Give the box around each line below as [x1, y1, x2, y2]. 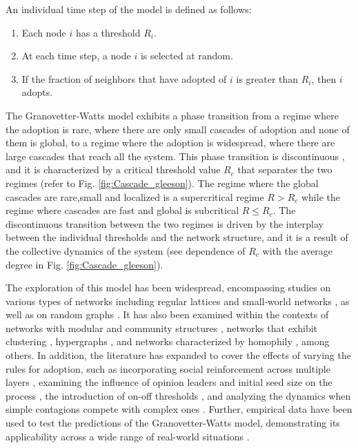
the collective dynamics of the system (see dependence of [6, 243, 246, 257]
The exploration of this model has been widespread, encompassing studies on [6, 280, 331, 295]
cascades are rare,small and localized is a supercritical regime [6, 189, 264, 204]
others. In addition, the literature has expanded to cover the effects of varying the [6, 348, 351, 362]
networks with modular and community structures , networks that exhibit [6, 320, 318, 335]
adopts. [21, 85, 53, 99]
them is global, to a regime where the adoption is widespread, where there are [6, 135, 335, 150]
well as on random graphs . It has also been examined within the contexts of [6, 307, 329, 322]
